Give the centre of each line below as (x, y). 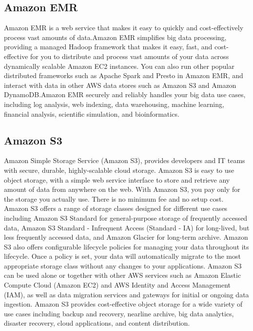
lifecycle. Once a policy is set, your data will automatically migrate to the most (122, 256)
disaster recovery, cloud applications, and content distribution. (97, 323)
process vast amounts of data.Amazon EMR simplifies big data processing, (115, 37)
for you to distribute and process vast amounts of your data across (130, 56)
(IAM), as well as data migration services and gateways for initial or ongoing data (126, 294)
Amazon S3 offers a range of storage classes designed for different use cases (116, 208)
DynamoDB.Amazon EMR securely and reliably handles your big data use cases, (125, 94)
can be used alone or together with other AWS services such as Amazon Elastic (123, 275)
